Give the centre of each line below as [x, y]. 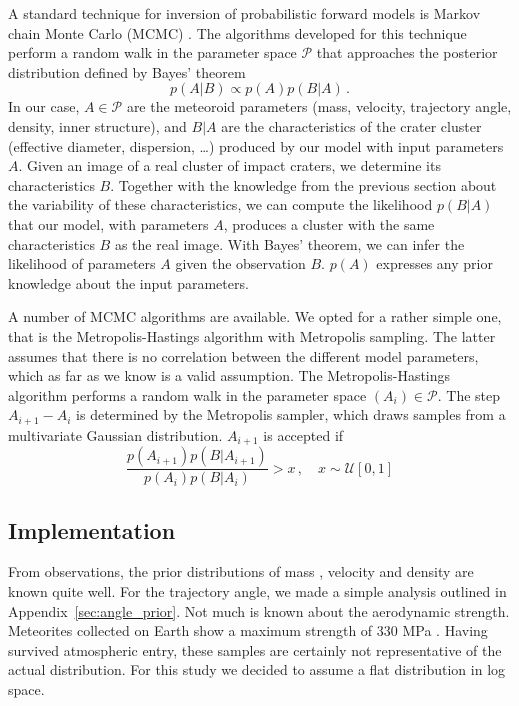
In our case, [44, 106]
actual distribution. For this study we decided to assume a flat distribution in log [257, 669]
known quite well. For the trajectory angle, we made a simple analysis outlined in [257, 591]
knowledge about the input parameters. [128, 282]
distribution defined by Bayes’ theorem [127, 71]
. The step [469, 394]
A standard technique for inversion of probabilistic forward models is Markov [244, 13]
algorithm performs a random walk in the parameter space [187, 394]
